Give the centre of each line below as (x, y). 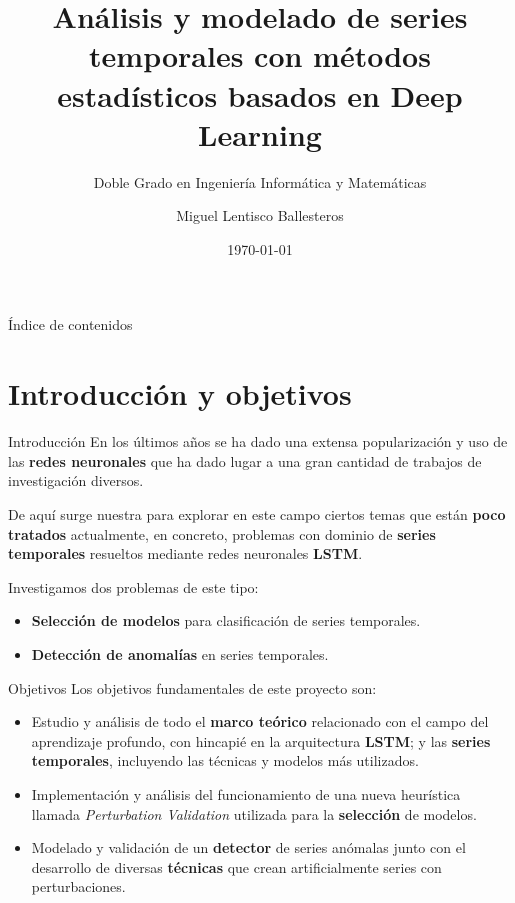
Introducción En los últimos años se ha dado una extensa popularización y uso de (258, 441)
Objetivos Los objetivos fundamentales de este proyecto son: (192, 687)
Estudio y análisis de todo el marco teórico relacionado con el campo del (260, 721)
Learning (260, 133)
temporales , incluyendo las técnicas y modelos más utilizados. (225, 760)
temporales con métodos (260, 55)
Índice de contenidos (70, 324)
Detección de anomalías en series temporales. (180, 653)
